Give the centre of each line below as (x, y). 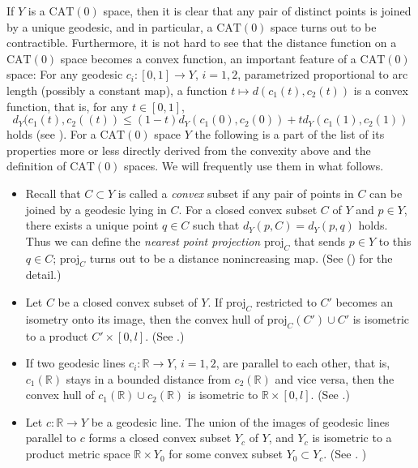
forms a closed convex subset (160, 438)
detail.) (43, 275)
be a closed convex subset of (128, 301)
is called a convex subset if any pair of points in (236, 193)
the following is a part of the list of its (290, 134)
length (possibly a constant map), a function (117, 90)
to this (395, 240)
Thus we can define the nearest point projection (143, 240)
